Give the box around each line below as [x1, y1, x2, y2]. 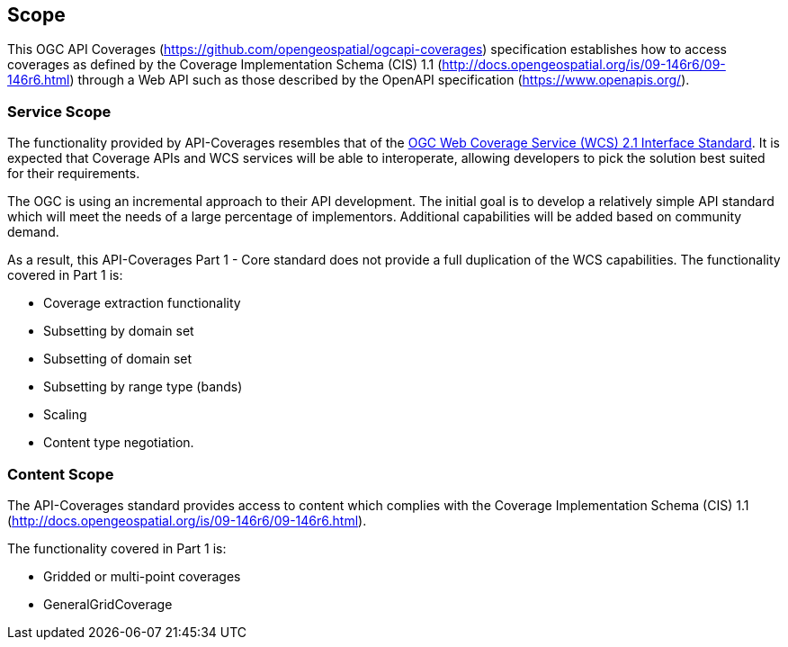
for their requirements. [7, 166, 140, 182]
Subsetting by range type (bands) [43, 379, 243, 395]
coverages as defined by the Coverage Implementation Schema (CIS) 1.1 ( [7, 57, 443, 73]
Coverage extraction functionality [43, 295, 241, 311]
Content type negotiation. [43, 435, 194, 451]
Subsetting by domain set [43, 323, 194, 339]
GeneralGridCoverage [43, 596, 173, 612]
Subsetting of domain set [43, 351, 193, 367]
